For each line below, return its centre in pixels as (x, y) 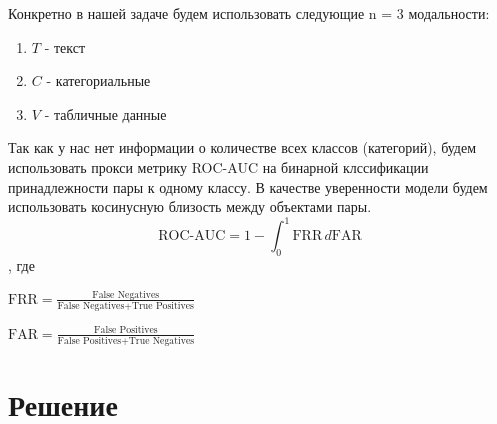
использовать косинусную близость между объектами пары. (190, 206)
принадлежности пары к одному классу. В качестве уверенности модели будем (248, 186)
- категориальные (98, 80)
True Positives (162, 306)
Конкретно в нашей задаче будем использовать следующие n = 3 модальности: (249, 13)
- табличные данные (105, 113)
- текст (65, 46)
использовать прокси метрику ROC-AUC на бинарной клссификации (218, 166)
